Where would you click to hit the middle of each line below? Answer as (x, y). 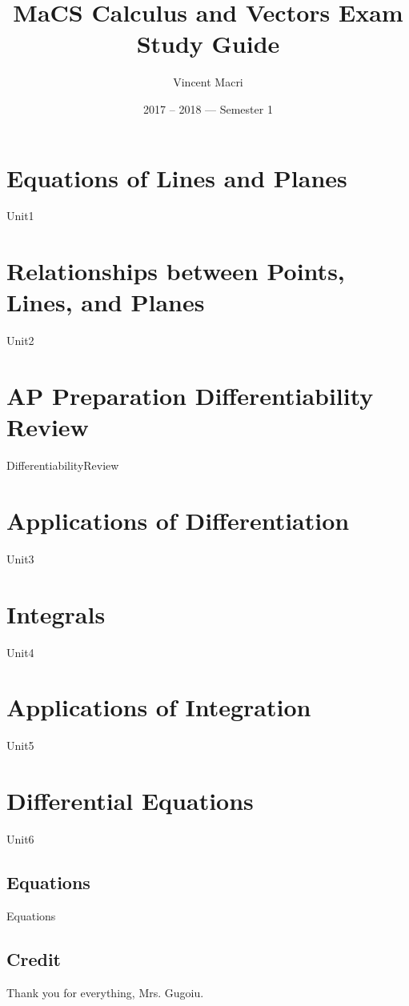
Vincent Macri (208, 82)
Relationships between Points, (176, 271)
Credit (34, 958)
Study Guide (208, 44)
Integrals (56, 613)
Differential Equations (130, 801)
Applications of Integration (159, 707)
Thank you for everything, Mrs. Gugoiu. (105, 992)
